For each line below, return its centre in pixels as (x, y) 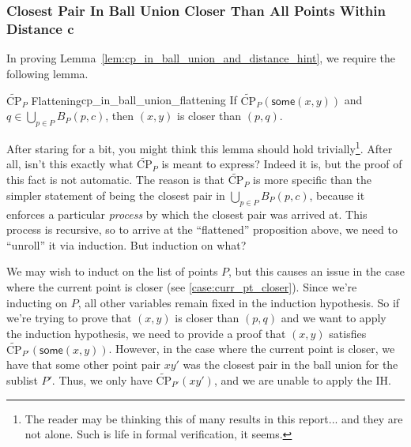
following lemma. (47, 73)
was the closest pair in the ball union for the (290, 364)
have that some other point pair (83, 364)
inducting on (37, 302)
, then (120, 116)
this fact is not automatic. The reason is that (116, 180)
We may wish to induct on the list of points (112, 271)
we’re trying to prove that (69, 318)
